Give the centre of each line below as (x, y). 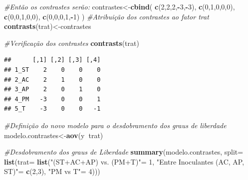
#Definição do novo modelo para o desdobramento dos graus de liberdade (115, 125)
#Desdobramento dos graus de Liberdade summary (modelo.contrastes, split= (124, 152)
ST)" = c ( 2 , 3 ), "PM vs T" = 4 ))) (52, 171)
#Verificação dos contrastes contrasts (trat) (72, 43)
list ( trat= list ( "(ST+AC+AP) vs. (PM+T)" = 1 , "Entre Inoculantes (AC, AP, (124, 161)
